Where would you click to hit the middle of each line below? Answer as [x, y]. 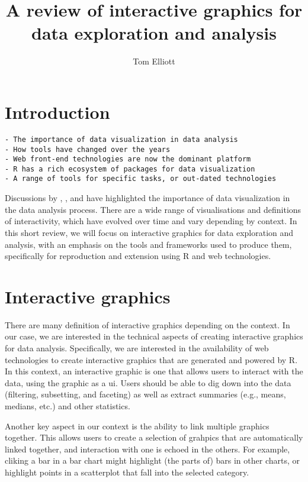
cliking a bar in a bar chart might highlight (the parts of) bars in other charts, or [152, 460]
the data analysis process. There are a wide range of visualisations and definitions [153, 209]
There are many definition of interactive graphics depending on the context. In [147, 324]
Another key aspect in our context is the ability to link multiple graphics [137, 426]
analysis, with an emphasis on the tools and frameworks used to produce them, [148, 244]
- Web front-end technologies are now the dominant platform [128, 159]
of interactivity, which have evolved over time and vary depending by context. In [151, 221]
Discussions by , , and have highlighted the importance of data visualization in [147, 198]
